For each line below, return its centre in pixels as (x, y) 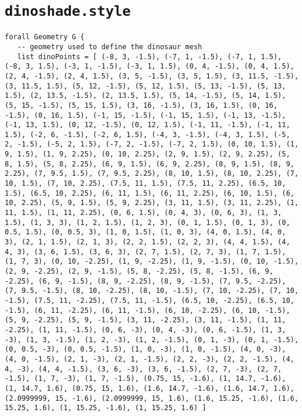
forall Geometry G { (45, 37)
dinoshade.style (68, 11)
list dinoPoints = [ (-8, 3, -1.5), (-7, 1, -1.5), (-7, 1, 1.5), (150, 57)
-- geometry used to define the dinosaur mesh (110, 47)
